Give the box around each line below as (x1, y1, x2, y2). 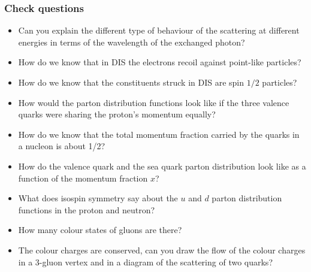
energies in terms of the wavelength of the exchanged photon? (18, 35, 245, 48)
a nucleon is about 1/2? (18, 140, 105, 152)
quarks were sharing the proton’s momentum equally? (18, 108, 216, 120)
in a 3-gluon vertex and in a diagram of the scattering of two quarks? (18, 255, 273, 268)
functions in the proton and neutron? (18, 203, 155, 216)
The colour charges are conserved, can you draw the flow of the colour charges (18, 243, 306, 256)
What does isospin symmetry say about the (18, 192, 178, 204)
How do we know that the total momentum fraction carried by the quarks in (18, 128, 300, 140)
